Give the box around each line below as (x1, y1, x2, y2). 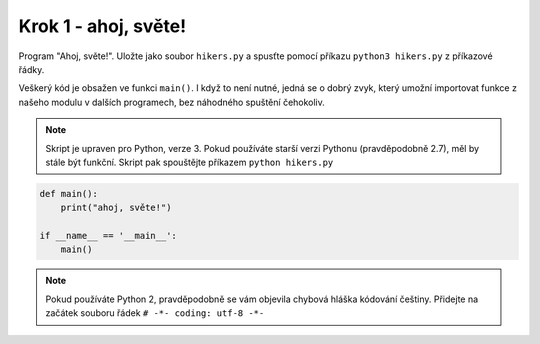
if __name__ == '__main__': (39, 230, 177, 242)
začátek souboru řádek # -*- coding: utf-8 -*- (45, 307, 265, 319)
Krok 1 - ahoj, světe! (18, 15, 187, 37)
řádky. (18, 63, 45, 75)
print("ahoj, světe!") (60, 202, 172, 214)
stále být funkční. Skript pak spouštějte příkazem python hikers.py (45, 156, 334, 168)
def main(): (39, 188, 99, 199)
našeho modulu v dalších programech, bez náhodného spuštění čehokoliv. (18, 96, 325, 108)
